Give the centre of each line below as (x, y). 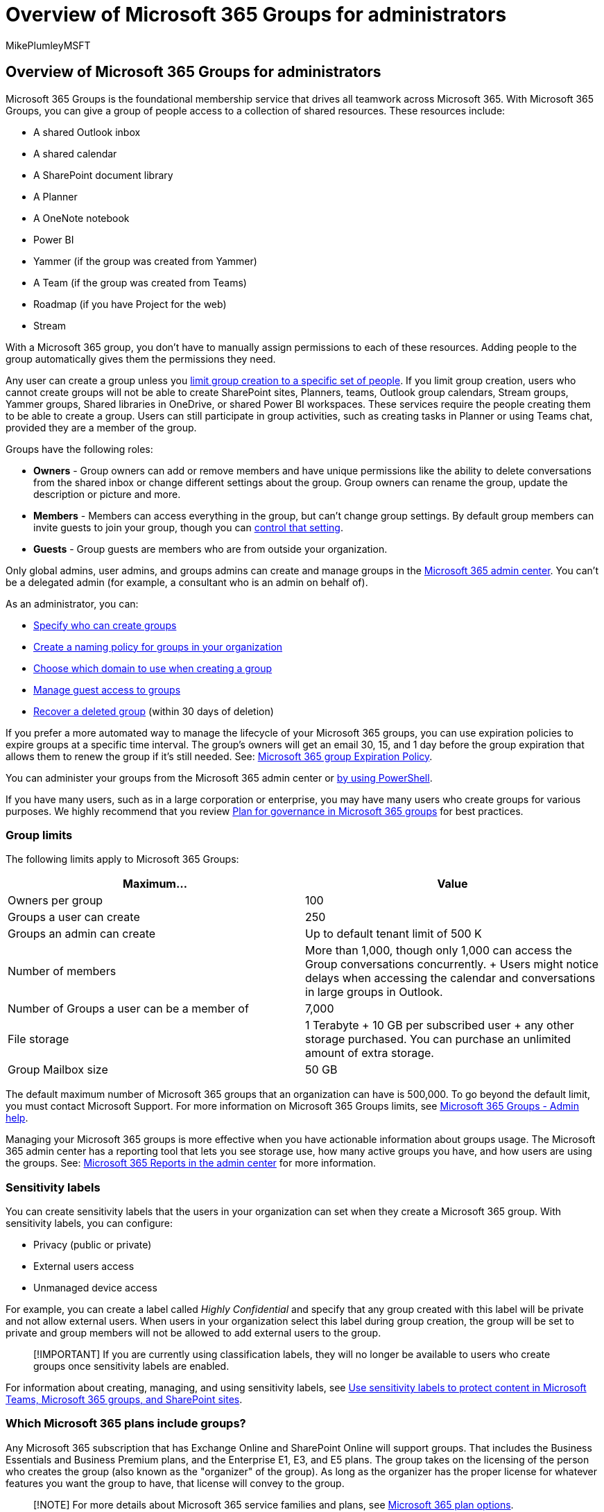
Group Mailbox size (58, 1070)
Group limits (39, 835)
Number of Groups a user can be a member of (128, 1009)
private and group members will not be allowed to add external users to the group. (193, 1333)
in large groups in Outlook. (374, 992)
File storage (38, 1039)
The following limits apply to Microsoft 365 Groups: (122, 859)
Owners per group (55, 901)
